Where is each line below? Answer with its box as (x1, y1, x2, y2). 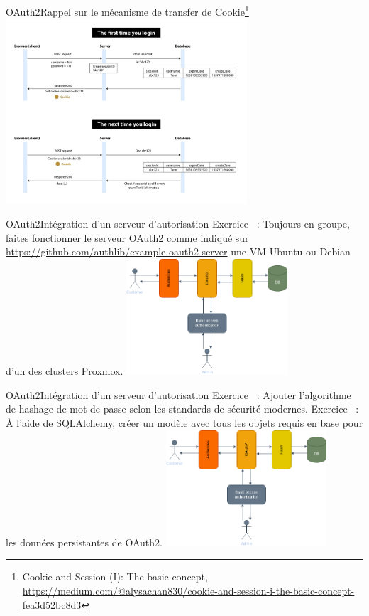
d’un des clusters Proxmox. (6, 363, 123, 378)
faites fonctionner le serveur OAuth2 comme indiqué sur (6, 230, 249, 245)
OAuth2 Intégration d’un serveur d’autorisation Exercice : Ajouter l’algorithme (6, 387, 351, 402)
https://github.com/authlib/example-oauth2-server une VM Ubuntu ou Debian (6, 244, 351, 259)
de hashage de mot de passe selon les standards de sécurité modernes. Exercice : (6, 401, 359, 416)
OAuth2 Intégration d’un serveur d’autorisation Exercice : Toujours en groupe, (6, 216, 350, 231)
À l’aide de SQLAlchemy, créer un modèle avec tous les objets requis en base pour (6, 415, 363, 430)
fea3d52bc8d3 (22, 597, 82, 612)
